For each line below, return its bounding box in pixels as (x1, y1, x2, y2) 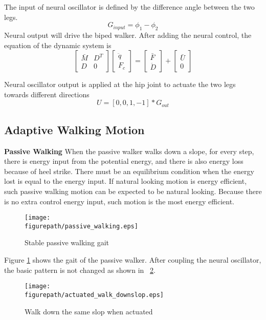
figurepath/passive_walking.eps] (25, 222, 138, 230)
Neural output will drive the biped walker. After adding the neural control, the (4, 29, 252, 40)
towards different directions (4, 89, 90, 99)
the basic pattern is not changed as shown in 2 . (4, 264, 156, 275)
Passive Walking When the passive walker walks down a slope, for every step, (4, 145, 254, 156)
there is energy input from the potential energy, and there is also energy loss (4, 156, 243, 166)
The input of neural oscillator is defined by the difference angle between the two (4, 2, 255, 12)
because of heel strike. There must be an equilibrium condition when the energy (4, 165, 254, 176)
